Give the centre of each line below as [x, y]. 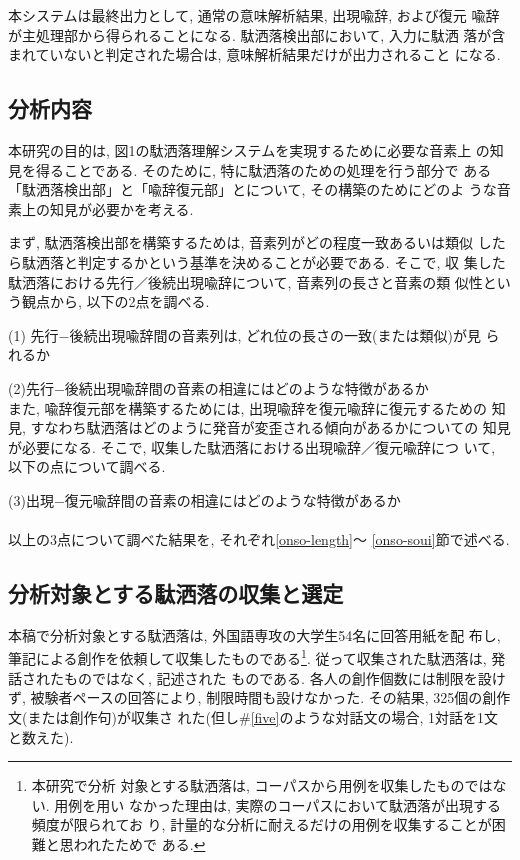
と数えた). [41, 736]
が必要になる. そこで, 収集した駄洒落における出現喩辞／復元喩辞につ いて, [252, 446]
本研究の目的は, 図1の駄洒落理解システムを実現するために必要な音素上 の [249, 149]
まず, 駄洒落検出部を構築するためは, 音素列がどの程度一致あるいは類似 [241, 242]
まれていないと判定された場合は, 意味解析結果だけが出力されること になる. [254, 54]
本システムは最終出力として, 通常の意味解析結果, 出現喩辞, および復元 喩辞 [254, 15]
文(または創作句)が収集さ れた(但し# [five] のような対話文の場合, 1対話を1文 [253, 716]
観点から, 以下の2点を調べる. [115, 301]
